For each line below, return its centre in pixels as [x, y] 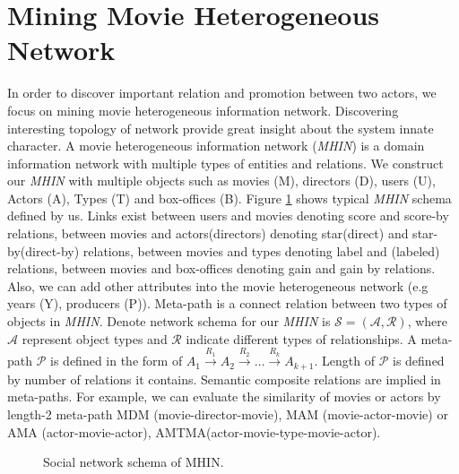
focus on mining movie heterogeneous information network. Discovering [203, 110]
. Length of [344, 361]
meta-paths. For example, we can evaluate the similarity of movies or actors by [224, 396]
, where [428, 321]
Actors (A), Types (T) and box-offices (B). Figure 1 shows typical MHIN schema [229, 198]
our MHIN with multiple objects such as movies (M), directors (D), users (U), [221, 181]
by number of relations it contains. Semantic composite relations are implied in [224, 379]
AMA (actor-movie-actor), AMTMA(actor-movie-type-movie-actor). [194, 431]
